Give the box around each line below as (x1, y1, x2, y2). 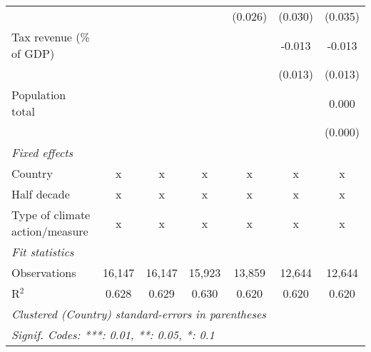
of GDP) (11, 45, 55, 61)
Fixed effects (11, 144, 73, 161)
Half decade (11, 186, 70, 202)
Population (11, 86, 66, 103)
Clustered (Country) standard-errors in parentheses (11, 306, 266, 322)
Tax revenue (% (11, 29, 90, 45)
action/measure (11, 223, 88, 239)
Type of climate (11, 206, 91, 223)
